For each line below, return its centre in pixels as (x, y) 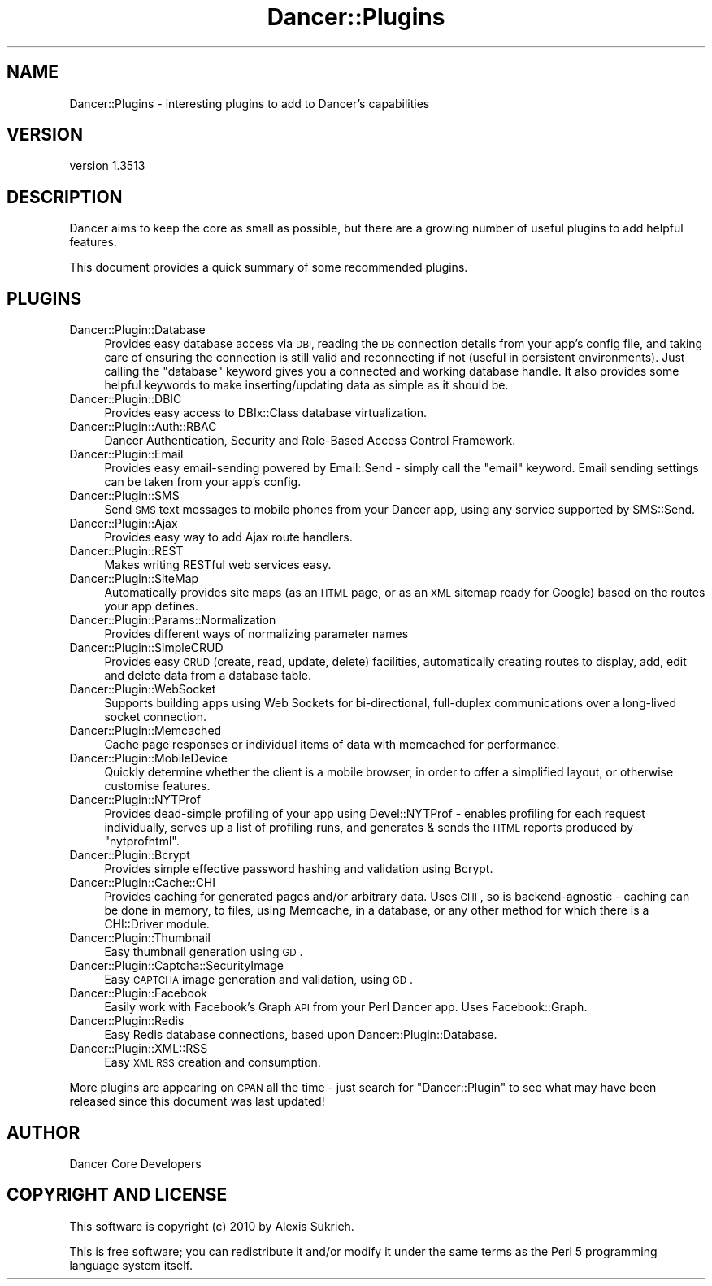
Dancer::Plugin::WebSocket (143, 689)
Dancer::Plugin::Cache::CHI (143, 883)
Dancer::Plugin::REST (126, 551)
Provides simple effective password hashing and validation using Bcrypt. (299, 869)
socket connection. (155, 717)
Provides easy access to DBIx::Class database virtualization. (266, 413)
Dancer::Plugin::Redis (127, 1021)
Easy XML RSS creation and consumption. (213, 1062)
